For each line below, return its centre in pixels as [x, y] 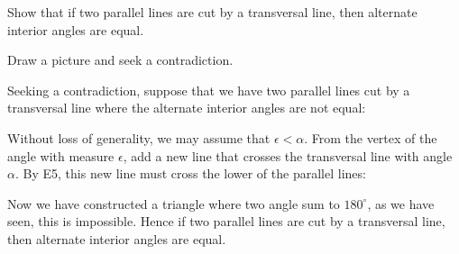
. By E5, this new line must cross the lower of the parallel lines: [190, 173]
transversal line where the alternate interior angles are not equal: [187, 108]
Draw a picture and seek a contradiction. [120, 60]
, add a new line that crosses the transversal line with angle [288, 155]
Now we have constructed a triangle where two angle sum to [174, 203]
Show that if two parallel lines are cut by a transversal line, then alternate [212, 12]
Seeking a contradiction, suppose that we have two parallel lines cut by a [209, 90]
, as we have [401, 203]
